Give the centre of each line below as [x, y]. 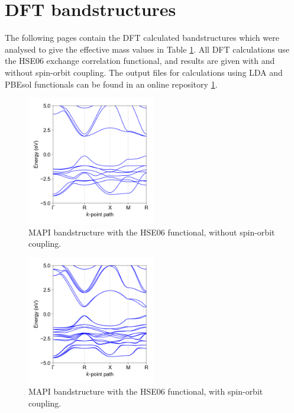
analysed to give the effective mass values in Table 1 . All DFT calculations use [147, 49]
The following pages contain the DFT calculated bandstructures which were [142, 38]
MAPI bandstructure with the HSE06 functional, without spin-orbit [152, 232]
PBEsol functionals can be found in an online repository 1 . [111, 84]
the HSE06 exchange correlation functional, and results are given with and [140, 61]
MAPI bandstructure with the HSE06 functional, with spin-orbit [146, 391]
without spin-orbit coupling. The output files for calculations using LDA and [144, 72]
